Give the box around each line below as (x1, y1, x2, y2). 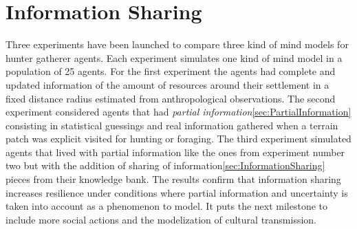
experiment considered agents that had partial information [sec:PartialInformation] (6, 105, 351, 119)
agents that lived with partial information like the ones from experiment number (6, 144, 345, 159)
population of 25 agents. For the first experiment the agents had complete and (6, 64, 336, 78)
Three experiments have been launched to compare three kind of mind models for (6, 37, 349, 52)
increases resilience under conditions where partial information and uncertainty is (6, 185, 348, 199)
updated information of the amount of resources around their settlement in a (6, 77, 329, 91)
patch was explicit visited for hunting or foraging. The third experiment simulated (6, 131, 351, 146)
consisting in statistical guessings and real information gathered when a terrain (6, 118, 338, 132)
